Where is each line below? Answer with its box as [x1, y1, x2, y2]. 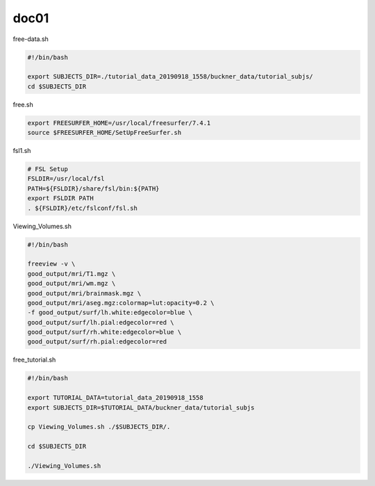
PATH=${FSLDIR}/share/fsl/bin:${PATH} [27, 184, 160, 193]
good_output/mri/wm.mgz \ [27, 280, 116, 288]
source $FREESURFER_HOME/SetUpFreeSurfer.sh [27, 129, 182, 137]
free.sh [12, 100, 34, 108]
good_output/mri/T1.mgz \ [27, 270, 116, 277]
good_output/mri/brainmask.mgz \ [27, 289, 142, 297]
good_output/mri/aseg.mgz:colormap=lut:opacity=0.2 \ [27, 299, 215, 307]
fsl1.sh [12, 147, 31, 155]
